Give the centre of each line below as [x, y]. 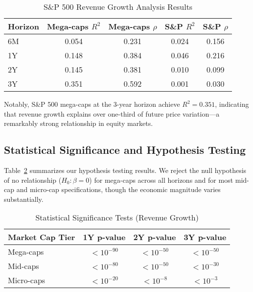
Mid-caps [23, 266]
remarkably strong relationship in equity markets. [79, 123]
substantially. [24, 199]
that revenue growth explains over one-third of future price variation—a [112, 113]
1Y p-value [104, 237]
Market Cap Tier [42, 237]
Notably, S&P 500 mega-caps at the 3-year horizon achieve [92, 104]
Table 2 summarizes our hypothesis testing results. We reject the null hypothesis [125, 170]
